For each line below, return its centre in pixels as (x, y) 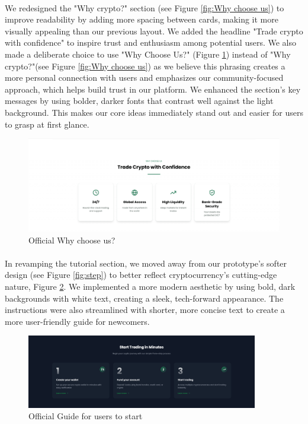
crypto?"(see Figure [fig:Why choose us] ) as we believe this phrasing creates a (145, 66)
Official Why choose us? (72, 240)
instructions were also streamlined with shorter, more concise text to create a (145, 310)
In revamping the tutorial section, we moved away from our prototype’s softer (146, 263)
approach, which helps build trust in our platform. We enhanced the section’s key (153, 89)
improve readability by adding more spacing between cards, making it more (142, 19)
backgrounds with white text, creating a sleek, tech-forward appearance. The (144, 298)
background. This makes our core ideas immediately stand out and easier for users (154, 112)
